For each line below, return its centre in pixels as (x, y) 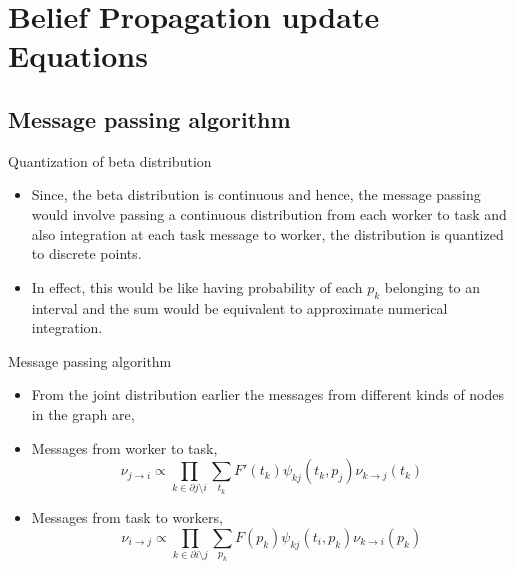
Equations (78, 55)
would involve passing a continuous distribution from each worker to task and (269, 213)
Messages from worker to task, (124, 447)
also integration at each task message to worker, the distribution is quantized (267, 233)
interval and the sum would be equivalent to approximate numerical (239, 307)
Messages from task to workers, (127, 517)
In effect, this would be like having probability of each (197, 286)
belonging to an (432, 286)
